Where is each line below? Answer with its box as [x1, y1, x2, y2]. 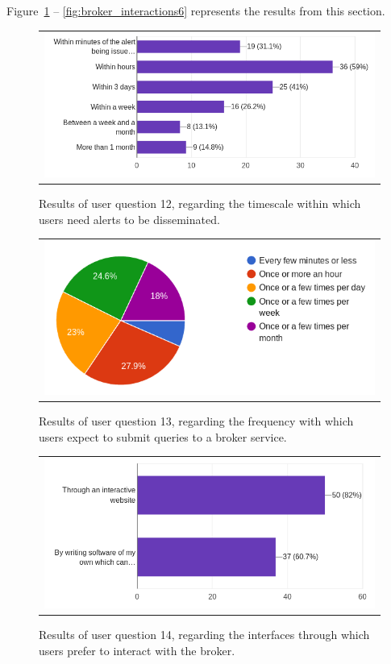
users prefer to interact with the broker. [39, 641, 235, 658]
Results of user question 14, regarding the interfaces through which [39, 626, 370, 643]
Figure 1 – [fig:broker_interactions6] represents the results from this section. [6, 2, 385, 19]
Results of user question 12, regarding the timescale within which [39, 195, 361, 212]
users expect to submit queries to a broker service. [39, 428, 287, 445]
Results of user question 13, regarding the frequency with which [39, 413, 354, 430]
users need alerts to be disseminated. [39, 210, 220, 227]
